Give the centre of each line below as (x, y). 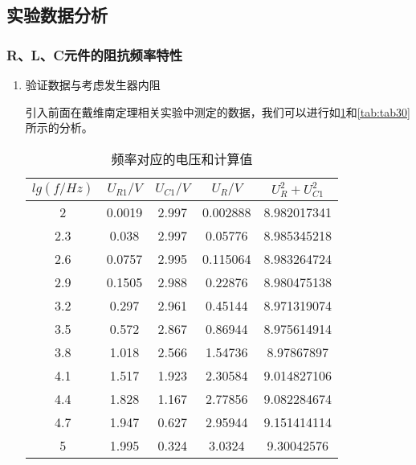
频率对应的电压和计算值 (182, 158)
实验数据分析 (57, 15)
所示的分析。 (59, 128)
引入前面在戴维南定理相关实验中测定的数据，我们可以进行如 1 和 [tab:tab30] (218, 111)
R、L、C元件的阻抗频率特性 (94, 54)
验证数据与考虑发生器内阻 (93, 84)
